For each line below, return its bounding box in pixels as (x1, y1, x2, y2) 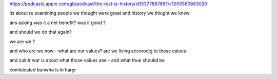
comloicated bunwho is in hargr (9, 67, 76, 73)
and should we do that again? (9, 29, 72, 35)
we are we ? (9, 38, 35, 45)
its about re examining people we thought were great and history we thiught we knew (9, 10, 190, 16)
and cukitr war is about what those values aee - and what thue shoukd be (9, 57, 165, 64)
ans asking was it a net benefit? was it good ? (9, 19, 106, 26)
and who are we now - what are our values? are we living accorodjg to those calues (9, 48, 187, 54)
